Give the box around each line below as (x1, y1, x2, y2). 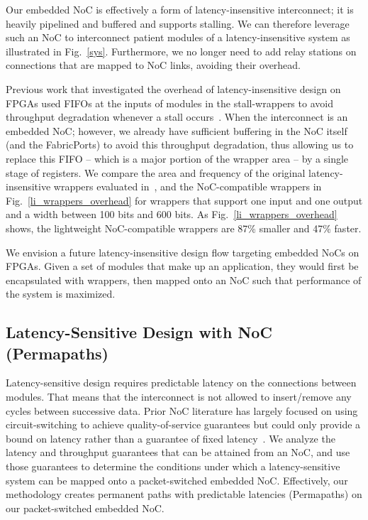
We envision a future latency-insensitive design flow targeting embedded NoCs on (6, 244, 359, 259)
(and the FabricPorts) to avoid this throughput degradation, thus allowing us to (6, 137, 354, 152)
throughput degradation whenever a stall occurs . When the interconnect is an (6, 109, 348, 124)
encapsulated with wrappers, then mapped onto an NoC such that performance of (6, 272, 362, 287)
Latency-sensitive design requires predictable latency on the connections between (6, 375, 357, 390)
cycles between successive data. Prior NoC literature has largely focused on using (6, 403, 358, 418)
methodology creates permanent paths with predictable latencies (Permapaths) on (6, 487, 362, 502)
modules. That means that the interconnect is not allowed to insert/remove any (6, 389, 352, 404)
